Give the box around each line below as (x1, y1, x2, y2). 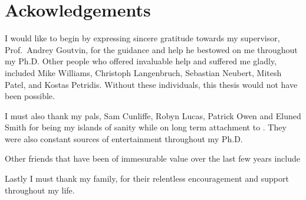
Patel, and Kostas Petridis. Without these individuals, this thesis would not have (5, 78, 298, 90)
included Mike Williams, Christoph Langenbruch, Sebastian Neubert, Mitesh (5, 66, 282, 78)
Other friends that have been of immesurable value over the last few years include (5, 152, 300, 165)
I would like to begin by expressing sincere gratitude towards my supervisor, (5, 32, 280, 44)
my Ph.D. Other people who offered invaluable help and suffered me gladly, (5, 55, 277, 67)
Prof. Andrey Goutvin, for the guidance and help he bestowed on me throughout (5, 43, 298, 55)
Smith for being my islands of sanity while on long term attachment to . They (5, 121, 287, 133)
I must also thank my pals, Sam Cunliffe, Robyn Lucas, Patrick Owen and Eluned (5, 109, 301, 122)
